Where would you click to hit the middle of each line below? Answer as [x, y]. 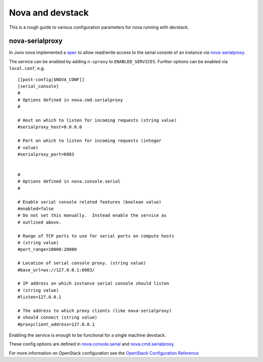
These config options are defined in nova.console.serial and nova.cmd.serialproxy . [92, 344]
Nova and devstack [49, 13]
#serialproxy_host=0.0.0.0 [50, 127]
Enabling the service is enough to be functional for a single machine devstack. [88, 335]
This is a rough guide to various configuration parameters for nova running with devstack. [99, 27]
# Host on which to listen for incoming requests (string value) [97, 120]
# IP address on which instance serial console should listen [94, 284]
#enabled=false [36, 209]
